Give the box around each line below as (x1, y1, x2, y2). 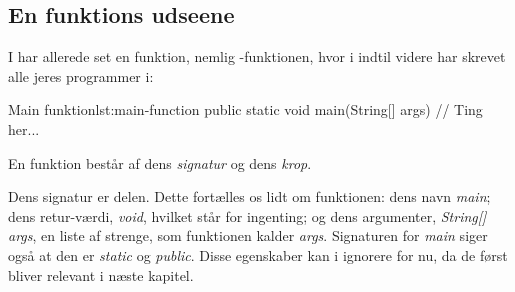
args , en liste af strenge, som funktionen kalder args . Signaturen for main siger (8, 225, 488, 246)
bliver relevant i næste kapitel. (8, 264, 194, 285)
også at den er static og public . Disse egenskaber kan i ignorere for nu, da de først (8, 244, 508, 265)
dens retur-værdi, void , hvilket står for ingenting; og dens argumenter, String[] (8, 205, 487, 226)
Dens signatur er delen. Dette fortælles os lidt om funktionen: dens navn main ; (8, 186, 491, 207)
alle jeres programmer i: (8, 65, 154, 86)
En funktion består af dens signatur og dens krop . (8, 152, 312, 173)
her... (8, 118, 40, 139)
